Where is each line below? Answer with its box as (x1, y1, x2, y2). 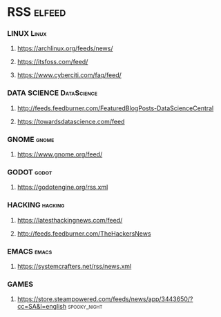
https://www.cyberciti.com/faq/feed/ (17, 71, 122, 79)
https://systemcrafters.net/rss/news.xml (17, 262, 132, 270)
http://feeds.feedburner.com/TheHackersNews (17, 229, 151, 238)
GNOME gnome (7, 134, 55, 144)
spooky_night (68, 303, 103, 311)
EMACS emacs (7, 246, 52, 256)
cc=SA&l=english (17, 303, 67, 311)
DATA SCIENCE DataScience (7, 88, 98, 98)
